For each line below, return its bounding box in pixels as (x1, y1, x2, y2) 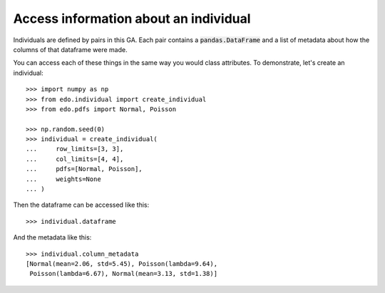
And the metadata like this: (13, 233, 92, 242)
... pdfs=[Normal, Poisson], (26, 165, 143, 173)
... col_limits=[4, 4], (26, 155, 124, 163)
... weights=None (26, 175, 101, 183)
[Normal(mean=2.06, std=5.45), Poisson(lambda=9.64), (26, 259, 217, 267)
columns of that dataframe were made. (13, 45, 128, 53)
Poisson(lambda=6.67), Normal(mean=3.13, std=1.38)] (29, 269, 217, 278)
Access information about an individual (13, 11, 251, 26)
